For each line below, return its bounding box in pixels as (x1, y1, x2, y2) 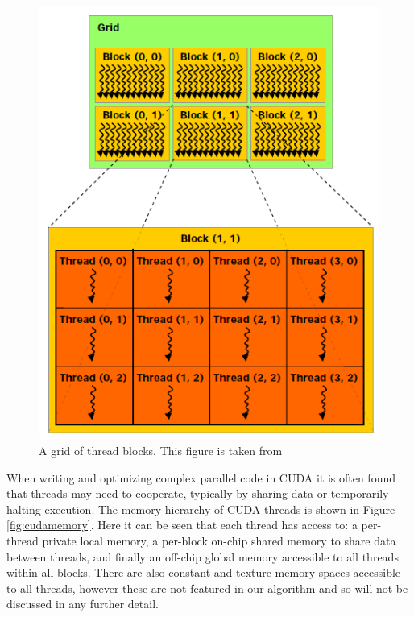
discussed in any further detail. (6, 595, 159, 612)
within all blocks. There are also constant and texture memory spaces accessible (6, 564, 401, 581)
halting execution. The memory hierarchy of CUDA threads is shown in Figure (6, 500, 395, 517)
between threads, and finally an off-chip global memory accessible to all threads (6, 548, 399, 565)
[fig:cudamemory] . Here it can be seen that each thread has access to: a (6, 516, 358, 533)
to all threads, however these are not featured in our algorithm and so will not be (6, 579, 408, 596)
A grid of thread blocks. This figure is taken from (39, 442, 283, 459)
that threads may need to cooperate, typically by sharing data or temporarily (6, 485, 389, 502)
